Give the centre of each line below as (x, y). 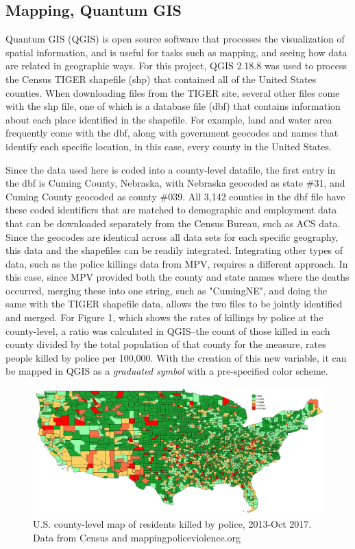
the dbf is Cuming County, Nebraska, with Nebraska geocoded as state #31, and (175, 183)
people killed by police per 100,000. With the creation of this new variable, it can (176, 357)
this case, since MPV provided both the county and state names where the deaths (177, 277)
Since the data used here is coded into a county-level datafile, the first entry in (171, 169)
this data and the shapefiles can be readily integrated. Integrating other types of (174, 250)
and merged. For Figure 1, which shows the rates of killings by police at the (164, 317)
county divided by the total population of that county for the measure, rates (166, 344)
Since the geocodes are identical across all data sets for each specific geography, (172, 236)
